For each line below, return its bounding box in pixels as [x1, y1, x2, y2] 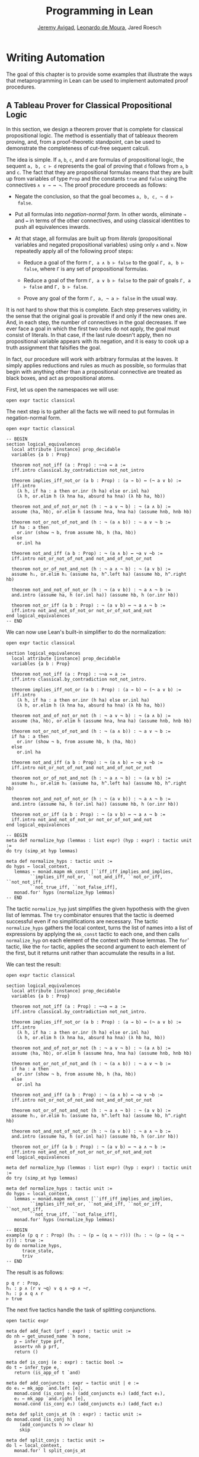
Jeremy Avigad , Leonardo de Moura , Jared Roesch [37, 24, 162, 31]
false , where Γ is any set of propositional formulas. [23, 265, 148, 272]
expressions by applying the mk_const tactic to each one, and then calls [6, 930, 180, 937]
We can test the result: [6, 961, 61, 968]
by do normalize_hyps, [6, 1242, 62, 1248]
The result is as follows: [6, 1269, 64, 1276]
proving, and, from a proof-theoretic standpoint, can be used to [6, 138, 161, 145]
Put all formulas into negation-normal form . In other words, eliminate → [14, 210, 187, 217]
